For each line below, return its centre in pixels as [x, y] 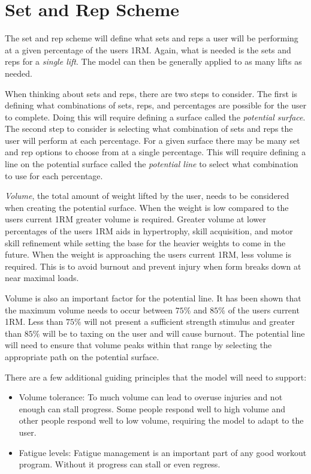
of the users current [264, 310]
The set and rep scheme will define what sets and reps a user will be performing [152, 38]
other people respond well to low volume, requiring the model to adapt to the [161, 420]
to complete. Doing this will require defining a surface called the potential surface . [155, 117]
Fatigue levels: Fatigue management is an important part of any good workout [163, 452]
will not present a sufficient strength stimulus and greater [190, 321]
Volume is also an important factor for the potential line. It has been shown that [153, 298]
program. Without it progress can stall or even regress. [120, 464]
